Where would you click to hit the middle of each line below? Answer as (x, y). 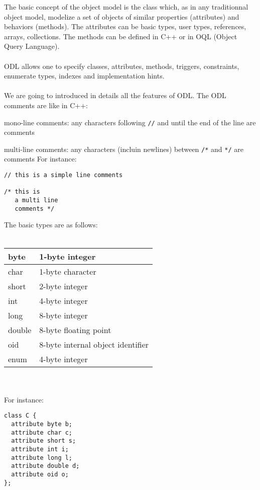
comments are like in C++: (46, 105)
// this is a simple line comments (63, 175)
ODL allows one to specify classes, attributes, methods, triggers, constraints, (122, 66)
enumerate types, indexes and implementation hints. (84, 76)
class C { (20, 416)
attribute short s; (44, 441)
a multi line (36, 200)
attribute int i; (40, 449)
